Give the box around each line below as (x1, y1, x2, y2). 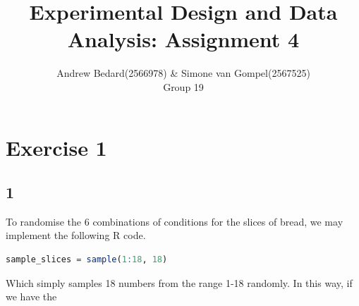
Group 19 (163, 79, 204, 94)
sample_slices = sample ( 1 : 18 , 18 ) (6, 255, 168, 265)
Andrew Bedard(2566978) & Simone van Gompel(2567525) (56, 66, 310, 80)
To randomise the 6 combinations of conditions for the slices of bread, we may (6, 214, 343, 228)
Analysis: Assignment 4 (67, 25, 300, 54)
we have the (6, 289, 57, 304)
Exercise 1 (6, 133, 107, 161)
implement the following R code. (6, 228, 146, 243)
